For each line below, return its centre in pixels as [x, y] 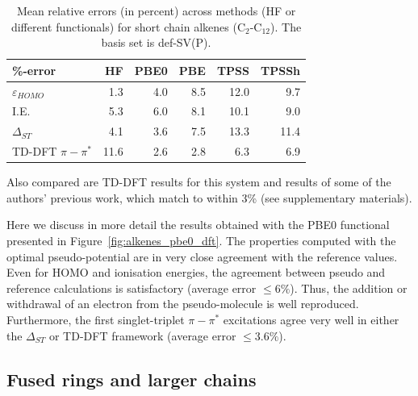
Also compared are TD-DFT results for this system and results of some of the [199, 182]
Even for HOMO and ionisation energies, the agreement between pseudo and [196, 272]
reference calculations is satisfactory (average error [132, 288]
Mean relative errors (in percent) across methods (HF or [156, 10]
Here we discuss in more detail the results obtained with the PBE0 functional [198, 225]
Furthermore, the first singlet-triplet [96, 319]
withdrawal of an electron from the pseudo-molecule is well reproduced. [183, 304]
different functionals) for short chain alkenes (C [128, 26]
